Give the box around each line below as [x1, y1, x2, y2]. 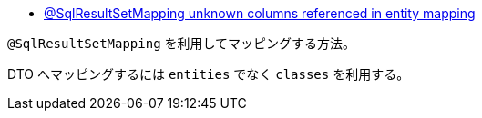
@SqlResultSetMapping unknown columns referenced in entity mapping [44, 5, 476, 21]
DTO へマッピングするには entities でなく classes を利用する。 [7, 66, 410, 82]
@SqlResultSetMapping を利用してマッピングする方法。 [7, 35, 356, 51]
